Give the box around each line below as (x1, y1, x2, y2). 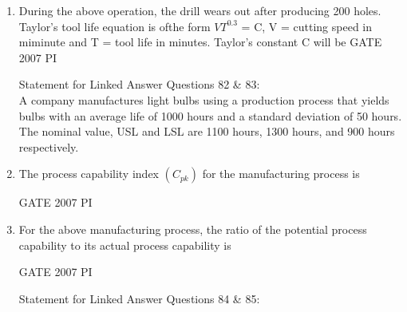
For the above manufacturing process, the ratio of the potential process (18, 220, 367, 237)
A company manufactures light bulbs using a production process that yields (18, 91, 389, 108)
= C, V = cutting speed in (241, 18, 373, 34)
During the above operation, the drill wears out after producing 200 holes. (18, 2, 381, 18)
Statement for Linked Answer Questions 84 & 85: (18, 290, 260, 306)
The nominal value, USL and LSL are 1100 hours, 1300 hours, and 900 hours (18, 123, 395, 140)
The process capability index (18, 165, 159, 182)
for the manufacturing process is (202, 165, 360, 182)
